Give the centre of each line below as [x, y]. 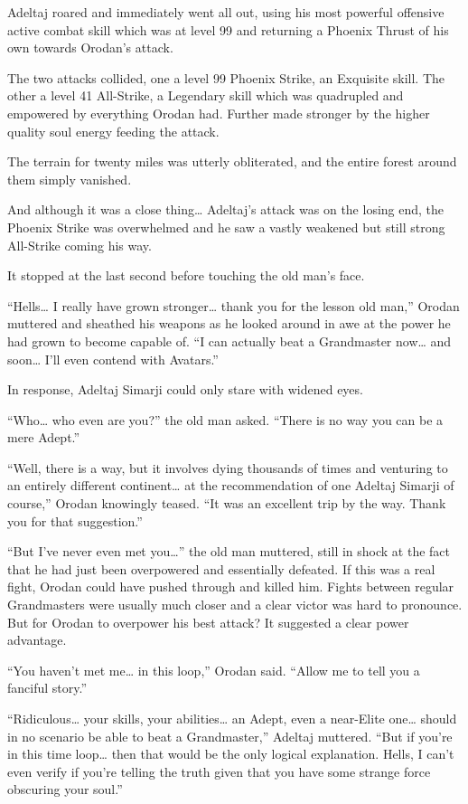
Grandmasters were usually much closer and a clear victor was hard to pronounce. [235, 605]
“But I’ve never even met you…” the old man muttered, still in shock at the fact [229, 551]
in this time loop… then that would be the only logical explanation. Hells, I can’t [231, 754]
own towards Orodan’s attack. [90, 47]
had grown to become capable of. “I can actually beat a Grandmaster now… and [229, 341]
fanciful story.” [47, 688]
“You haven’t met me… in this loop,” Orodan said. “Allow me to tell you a [214, 670]
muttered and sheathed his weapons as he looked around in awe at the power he [229, 323]
